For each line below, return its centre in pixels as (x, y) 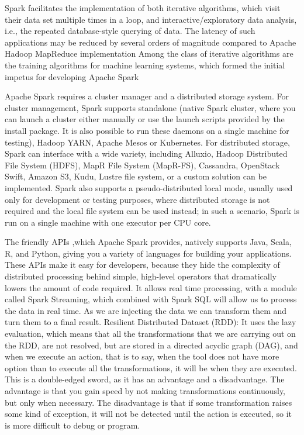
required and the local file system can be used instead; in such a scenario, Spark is (152, 211)
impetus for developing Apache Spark (72, 76)
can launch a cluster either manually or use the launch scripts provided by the (145, 119)
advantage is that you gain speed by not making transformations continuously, (145, 391)
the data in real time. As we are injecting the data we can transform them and (146, 310)
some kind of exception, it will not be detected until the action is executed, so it (148, 414)
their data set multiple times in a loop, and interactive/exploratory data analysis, (151, 19)
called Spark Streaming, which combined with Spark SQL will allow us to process (151, 299)
